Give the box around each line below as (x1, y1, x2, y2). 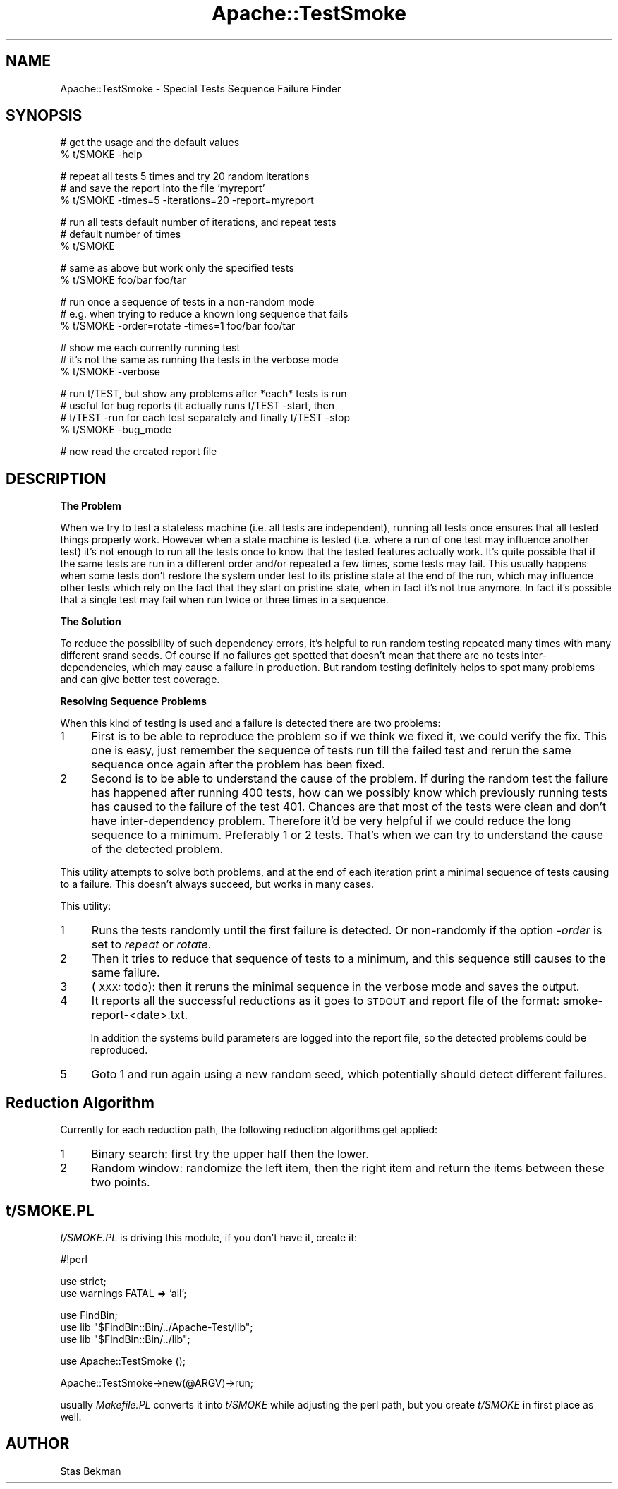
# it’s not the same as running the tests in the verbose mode (60, 354, 339, 366)
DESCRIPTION (6, 469, 107, 488)
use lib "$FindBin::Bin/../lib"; (60, 1332, 190, 1345)
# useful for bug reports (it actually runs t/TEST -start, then (60, 399, 335, 412)
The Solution (60, 615, 121, 628)
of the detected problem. (91, 842, 224, 857)
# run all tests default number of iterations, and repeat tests (60, 216, 337, 229)
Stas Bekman (60, 1464, 121, 1477)
